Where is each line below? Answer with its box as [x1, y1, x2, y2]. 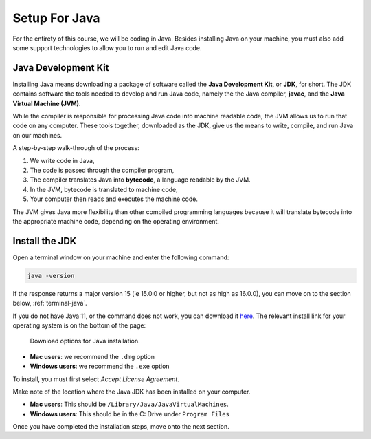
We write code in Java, [30, 156, 95, 164]
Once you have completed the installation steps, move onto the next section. [12, 422, 229, 431]
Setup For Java [12, 10, 100, 25]
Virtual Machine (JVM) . [12, 99, 81, 107]
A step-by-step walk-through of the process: [12, 144, 140, 152]
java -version [27, 272, 75, 279]
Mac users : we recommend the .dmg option [30, 352, 155, 361]
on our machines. [12, 131, 63, 139]
